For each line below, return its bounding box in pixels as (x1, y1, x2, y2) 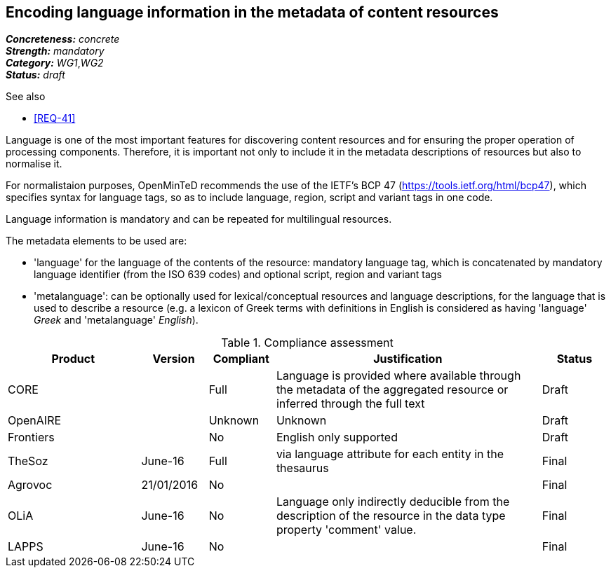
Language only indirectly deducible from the (276, 495, 510, 509)
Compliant (213, 352, 269, 366)
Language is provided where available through (276, 368, 521, 383)
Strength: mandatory (6, 45, 105, 57)
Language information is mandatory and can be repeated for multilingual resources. (6, 213, 392, 226)
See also (6, 90, 46, 103)
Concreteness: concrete (6, 33, 120, 46)
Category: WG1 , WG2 (6, 57, 104, 69)
